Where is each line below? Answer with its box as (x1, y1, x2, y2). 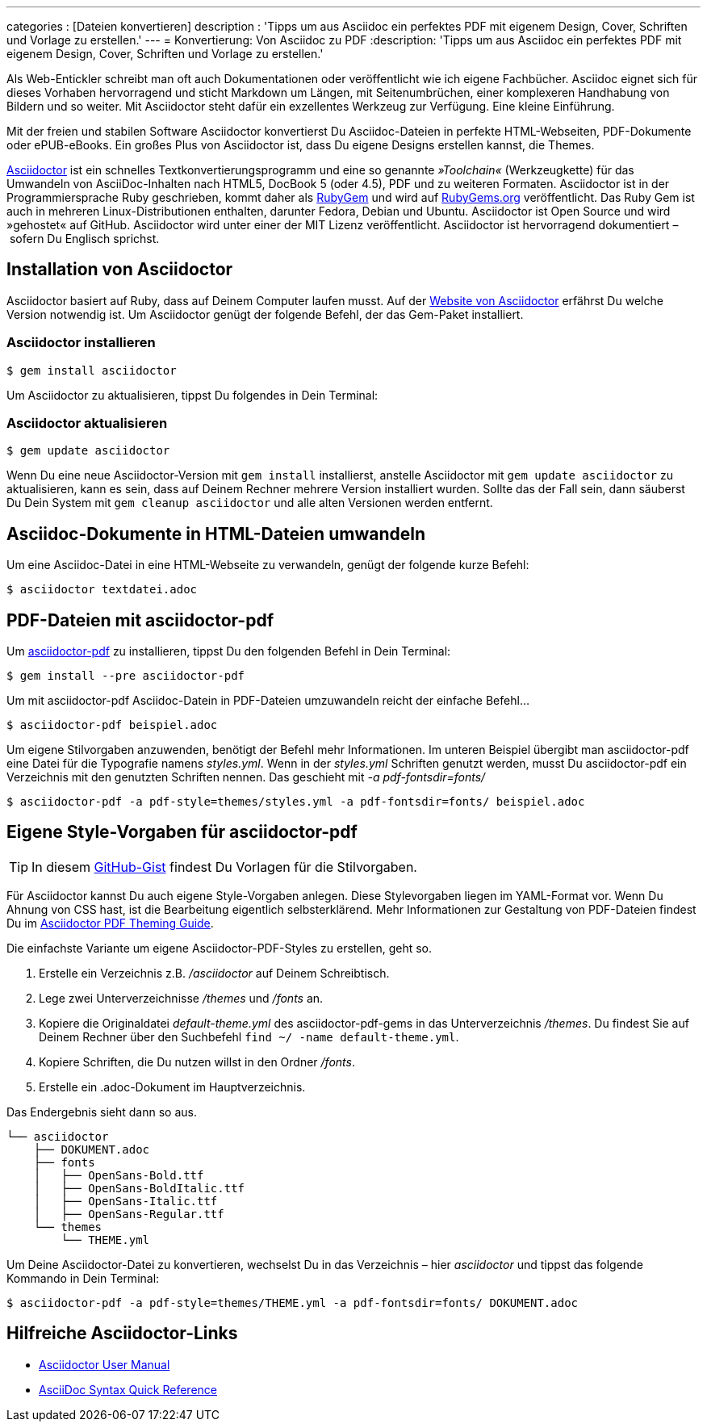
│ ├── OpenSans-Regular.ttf (33, 1207, 224, 1221)
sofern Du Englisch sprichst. (9, 232, 160, 245)
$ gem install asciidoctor (6, 363, 177, 377)
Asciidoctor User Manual (39, 1357, 170, 1371)
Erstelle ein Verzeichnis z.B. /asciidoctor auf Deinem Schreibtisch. (39, 965, 390, 980)
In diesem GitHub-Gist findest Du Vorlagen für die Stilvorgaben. (31, 858, 417, 875)
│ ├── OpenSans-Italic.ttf (33, 1194, 218, 1208)
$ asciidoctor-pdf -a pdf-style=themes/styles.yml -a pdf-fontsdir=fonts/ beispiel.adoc (6, 795, 585, 809)
